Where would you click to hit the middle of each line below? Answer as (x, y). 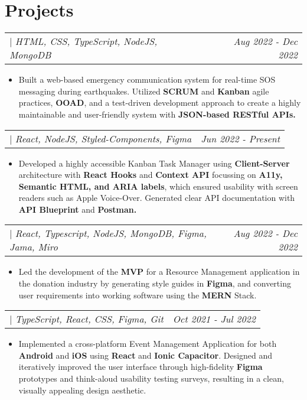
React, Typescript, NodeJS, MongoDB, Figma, (111, 233)
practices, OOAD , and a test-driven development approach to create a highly (160, 103)
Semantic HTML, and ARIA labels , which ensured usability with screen (158, 186)
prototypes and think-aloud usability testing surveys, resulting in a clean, (151, 378)
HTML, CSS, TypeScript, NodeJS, (86, 41)
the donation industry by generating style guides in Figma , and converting (155, 283)
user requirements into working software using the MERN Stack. (138, 295)
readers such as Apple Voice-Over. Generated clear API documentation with (157, 198)
